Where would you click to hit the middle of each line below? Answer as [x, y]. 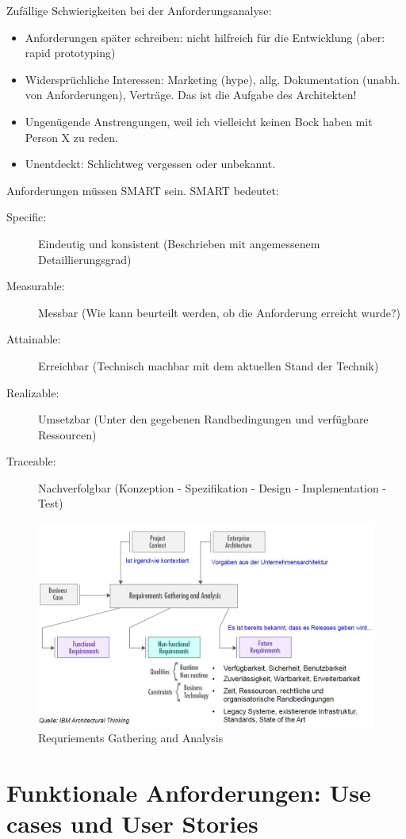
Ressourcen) [67, 434]
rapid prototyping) [70, 53]
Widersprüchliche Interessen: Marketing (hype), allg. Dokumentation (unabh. [213, 79]
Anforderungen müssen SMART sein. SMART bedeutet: [143, 190]
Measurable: [36, 286]
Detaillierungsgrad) [85, 259]
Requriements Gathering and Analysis [131, 738]
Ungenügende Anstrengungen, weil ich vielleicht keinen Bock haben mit [199, 121]
